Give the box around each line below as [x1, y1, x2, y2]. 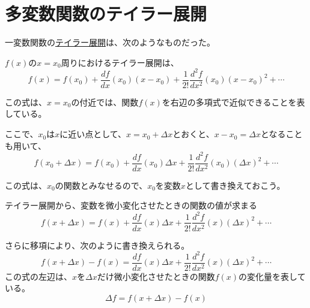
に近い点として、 [59, 128, 127, 140]
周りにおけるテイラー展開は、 [61, 56, 179, 68]
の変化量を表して [239, 270, 306, 282]
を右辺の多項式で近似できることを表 [162, 95, 305, 108]
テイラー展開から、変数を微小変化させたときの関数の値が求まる [5, 199, 257, 212]
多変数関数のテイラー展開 [5, 1, 207, 26]
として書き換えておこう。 [185, 179, 285, 191]
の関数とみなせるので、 [55, 179, 148, 191]
